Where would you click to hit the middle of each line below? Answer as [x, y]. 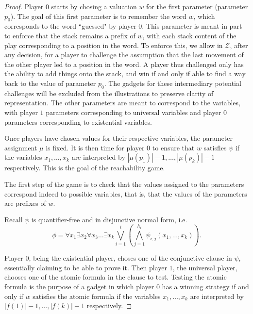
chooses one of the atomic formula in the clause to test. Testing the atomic [116, 277]
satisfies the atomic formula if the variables [97, 296]
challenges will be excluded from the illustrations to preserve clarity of [109, 93]
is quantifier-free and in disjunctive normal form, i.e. [109, 219]
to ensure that [173, 147]
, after [239, 45]
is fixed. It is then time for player [95, 147]
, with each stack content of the [189, 35]
